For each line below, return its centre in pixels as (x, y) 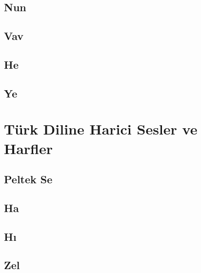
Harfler (29, 148)
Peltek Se (28, 179)
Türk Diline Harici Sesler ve (101, 129)
